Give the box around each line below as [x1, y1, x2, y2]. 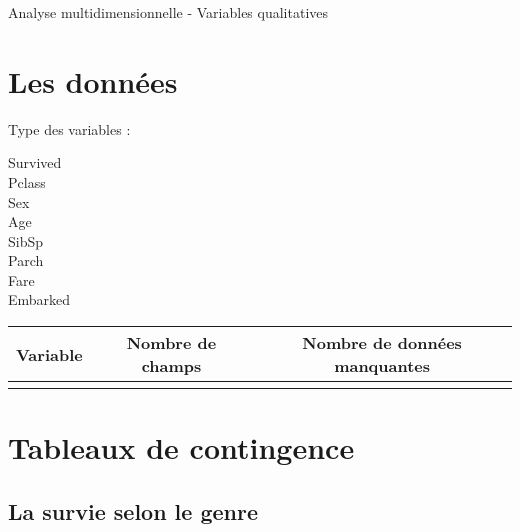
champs [141, 354, 202, 378]
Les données [8, 60, 178, 101]
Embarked [8, 289, 71, 310]
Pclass [8, 171, 46, 192]
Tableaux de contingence [8, 427, 355, 468]
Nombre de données [302, 331, 462, 355]
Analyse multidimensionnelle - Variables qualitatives [8, 2, 329, 22]
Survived [8, 152, 62, 173]
